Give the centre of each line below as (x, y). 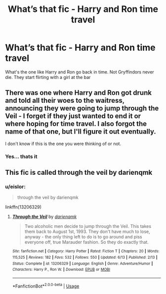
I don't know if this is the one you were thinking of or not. (63, 144)
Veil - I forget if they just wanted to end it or (73, 116)
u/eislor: (15, 186)
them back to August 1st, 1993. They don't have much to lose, (87, 231)
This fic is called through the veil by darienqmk (79, 173)
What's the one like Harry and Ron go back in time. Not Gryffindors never (80, 72)
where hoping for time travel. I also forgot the (76, 124)
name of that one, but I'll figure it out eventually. (81, 132)
